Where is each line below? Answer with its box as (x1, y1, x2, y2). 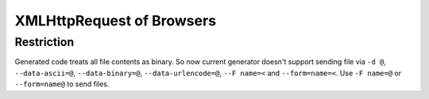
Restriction (14, 35, 75, 49)
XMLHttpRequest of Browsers (14, 12, 217, 29)
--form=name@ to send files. (14, 79, 110, 89)
